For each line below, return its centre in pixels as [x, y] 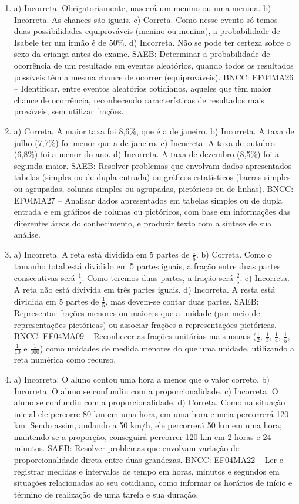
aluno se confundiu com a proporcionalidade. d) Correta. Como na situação [149, 402]
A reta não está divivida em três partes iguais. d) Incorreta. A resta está [145, 290]
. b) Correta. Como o [234, 254]
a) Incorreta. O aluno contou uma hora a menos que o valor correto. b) [142, 379]
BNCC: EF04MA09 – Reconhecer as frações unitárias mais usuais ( [135, 336]
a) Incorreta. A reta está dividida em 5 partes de [102, 254]
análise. [27, 234]
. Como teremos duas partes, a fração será [157, 277]
